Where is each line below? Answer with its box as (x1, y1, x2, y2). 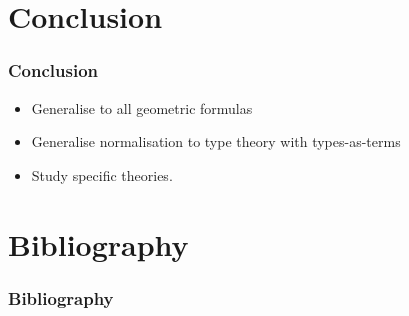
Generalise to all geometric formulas (31, 97, 253, 118)
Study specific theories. (31, 164, 173, 185)
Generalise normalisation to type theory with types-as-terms (31, 131, 401, 152)
